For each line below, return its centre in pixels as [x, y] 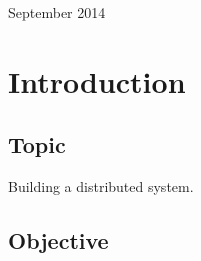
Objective [58, 240]
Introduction [97, 80]
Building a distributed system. [101, 186]
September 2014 [57, 12]
